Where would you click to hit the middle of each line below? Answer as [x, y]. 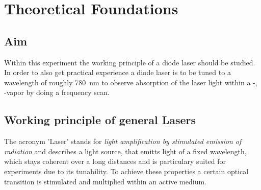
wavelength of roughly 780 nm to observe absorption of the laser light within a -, [131, 82]
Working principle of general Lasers [100, 120]
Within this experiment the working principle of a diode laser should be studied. [130, 62]
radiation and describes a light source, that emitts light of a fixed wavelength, [125, 151]
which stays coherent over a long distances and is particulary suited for [115, 161]
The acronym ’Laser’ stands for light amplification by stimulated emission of [123, 141]
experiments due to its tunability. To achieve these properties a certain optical [126, 171]
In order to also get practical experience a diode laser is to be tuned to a [118, 72]
